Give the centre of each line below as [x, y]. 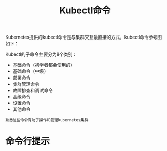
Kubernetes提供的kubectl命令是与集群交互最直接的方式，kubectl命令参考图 [84, 37]
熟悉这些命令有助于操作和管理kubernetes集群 [47, 120]
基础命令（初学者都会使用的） [44, 65]
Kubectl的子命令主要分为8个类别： [41, 54]
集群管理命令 [26, 84]
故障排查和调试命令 [33, 90]
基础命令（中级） [30, 71]
